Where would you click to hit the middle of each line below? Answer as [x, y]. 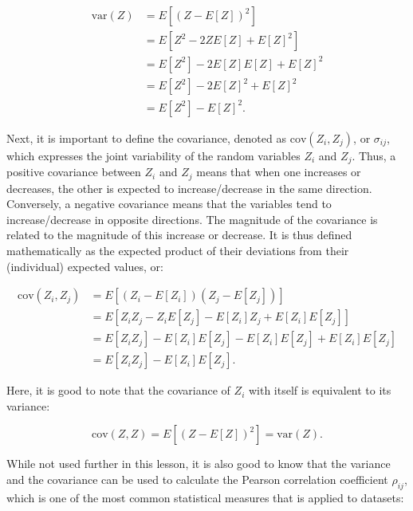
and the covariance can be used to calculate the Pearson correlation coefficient [197, 480]
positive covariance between [74, 172]
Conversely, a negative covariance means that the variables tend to [169, 204]
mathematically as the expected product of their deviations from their [178, 250]
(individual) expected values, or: [85, 266]
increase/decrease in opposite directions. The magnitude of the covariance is [192, 219]
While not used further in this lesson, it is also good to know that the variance [199, 464]
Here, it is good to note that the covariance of [118, 390]
